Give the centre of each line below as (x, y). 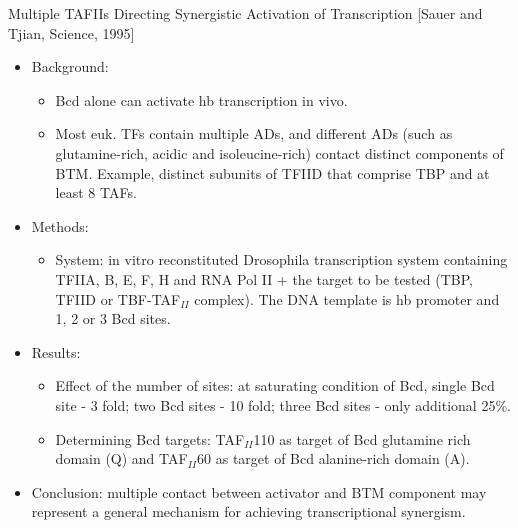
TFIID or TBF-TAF (118, 298)
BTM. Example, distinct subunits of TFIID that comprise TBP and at (272, 172)
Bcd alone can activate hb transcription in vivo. (201, 99)
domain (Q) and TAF (121, 458)
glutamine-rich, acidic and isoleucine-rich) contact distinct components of (279, 152)
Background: (70, 66)
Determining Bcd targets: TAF (150, 438)
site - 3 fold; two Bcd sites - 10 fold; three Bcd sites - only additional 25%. (283, 404)
